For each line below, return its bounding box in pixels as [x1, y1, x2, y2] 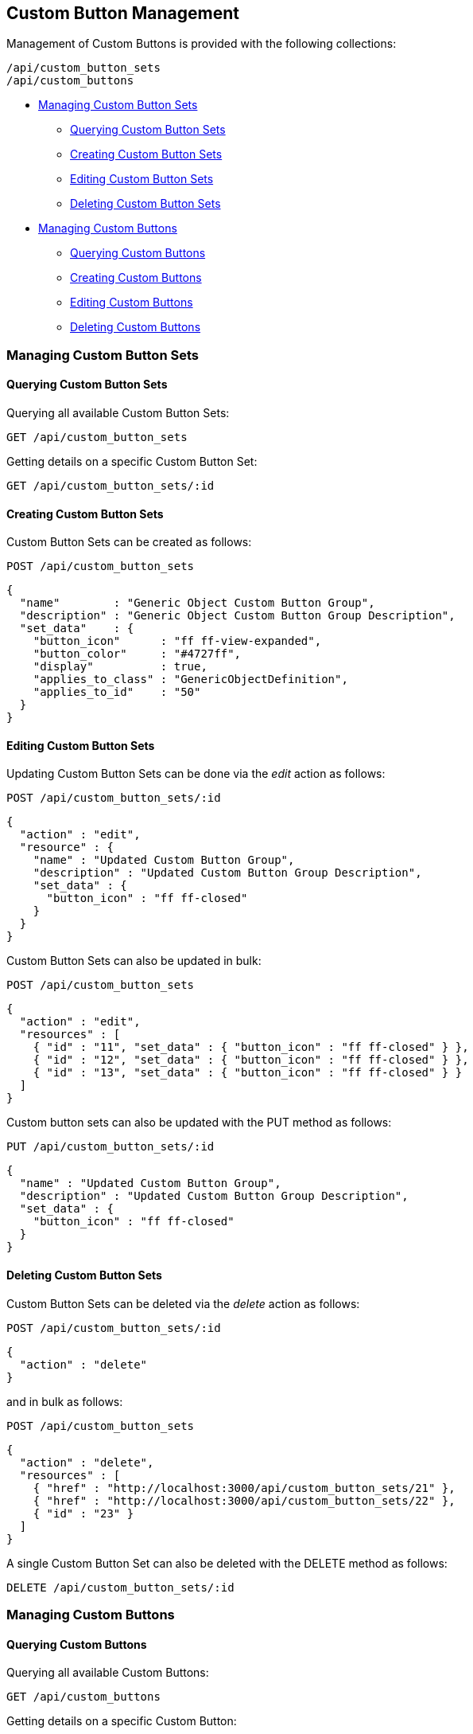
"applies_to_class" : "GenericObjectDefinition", [33, 673, 348, 686]
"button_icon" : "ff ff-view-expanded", [33, 635, 322, 648]
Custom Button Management [6, 3, 239, 23]
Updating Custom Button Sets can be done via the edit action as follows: [6, 767, 386, 781]
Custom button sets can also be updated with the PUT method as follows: [6, 1115, 392, 1130]
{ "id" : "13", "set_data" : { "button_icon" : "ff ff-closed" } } [33, 1066, 463, 1080]
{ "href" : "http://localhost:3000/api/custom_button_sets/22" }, [33, 1494, 456, 1507]
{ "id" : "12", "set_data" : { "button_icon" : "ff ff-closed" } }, [33, 1053, 469, 1067]
